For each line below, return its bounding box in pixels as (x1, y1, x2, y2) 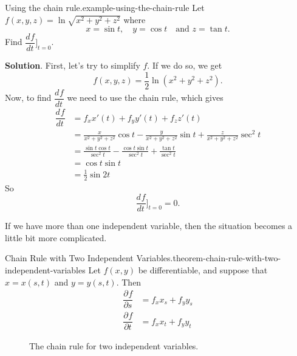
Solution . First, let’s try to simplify (5, 59, 140, 72)
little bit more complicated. (5, 231, 107, 244)
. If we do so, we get (147, 59, 222, 72)
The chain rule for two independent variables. (29, 340, 199, 352)
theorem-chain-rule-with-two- (172, 252, 281, 264)
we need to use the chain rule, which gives (67, 91, 224, 104)
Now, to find (5, 91, 52, 104)
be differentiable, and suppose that (138, 263, 268, 276)
